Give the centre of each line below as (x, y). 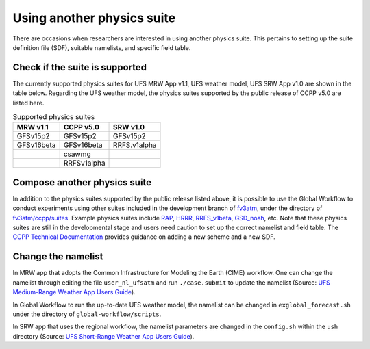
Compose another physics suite (82, 182)
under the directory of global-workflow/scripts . (87, 314)
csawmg (77, 154)
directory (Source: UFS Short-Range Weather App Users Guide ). (103, 336)
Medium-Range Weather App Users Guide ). (74, 292)
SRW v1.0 (129, 127)
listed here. (28, 103)
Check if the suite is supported (80, 67)
